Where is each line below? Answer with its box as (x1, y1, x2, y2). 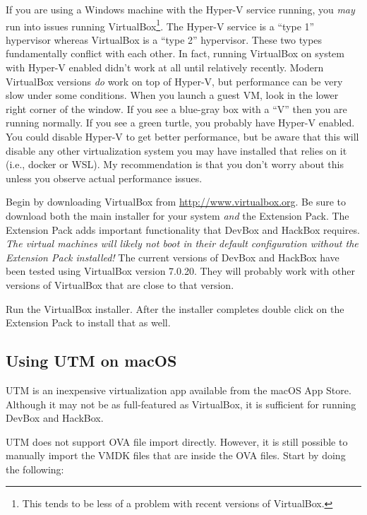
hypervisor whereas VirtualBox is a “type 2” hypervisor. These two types (6, 32, 323, 47)
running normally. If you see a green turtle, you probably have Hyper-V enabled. (6, 115, 355, 130)
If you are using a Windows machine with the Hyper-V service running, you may (6, 2, 355, 16)
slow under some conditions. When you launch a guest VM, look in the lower (6, 88, 339, 102)
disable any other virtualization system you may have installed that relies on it (6, 143, 347, 158)
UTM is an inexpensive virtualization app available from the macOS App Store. (6, 382, 351, 397)
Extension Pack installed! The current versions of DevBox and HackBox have (6, 249, 339, 264)
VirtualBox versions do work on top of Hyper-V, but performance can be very (6, 73, 343, 88)
